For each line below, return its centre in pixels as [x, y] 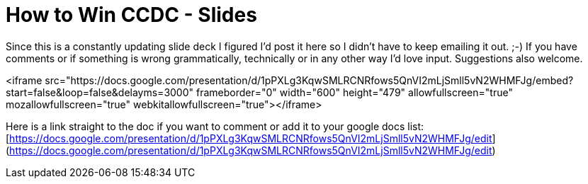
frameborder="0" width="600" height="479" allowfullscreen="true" [354, 92]
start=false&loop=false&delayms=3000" [100, 92]
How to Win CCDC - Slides [131, 15]
